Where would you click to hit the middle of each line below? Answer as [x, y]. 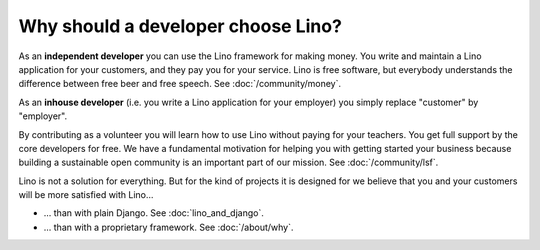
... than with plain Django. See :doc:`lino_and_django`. [153, 213]
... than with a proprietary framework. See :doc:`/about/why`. [168, 227]
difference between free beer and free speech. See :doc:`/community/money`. [180, 84]
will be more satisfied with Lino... [86, 195]
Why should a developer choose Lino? [180, 26]
